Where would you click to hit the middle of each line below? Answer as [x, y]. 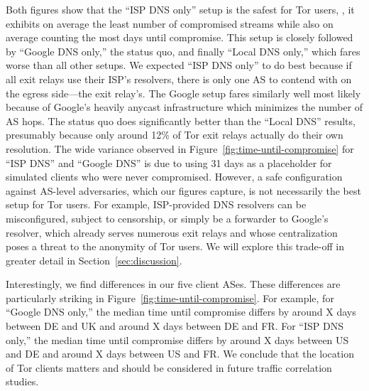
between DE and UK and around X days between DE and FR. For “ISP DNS [175, 326]
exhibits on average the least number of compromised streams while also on [170, 23]
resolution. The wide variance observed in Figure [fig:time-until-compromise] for [180, 148]
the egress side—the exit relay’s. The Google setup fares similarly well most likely [183, 93]
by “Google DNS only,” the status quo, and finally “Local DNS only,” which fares [183, 51]
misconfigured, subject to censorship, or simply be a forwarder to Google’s [167, 218]
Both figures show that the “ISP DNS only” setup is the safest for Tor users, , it [180, 9]
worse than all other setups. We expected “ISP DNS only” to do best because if [179, 65]
